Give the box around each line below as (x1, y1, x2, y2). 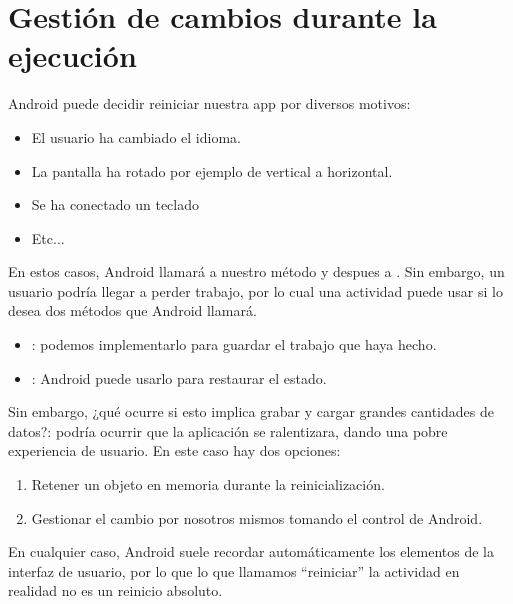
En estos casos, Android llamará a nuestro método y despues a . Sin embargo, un (8, 261, 505, 282)
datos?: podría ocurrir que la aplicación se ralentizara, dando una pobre (8, 420, 448, 441)
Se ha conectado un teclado (31, 194, 200, 215)
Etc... (31, 227, 65, 248)
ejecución (8, 35, 137, 76)
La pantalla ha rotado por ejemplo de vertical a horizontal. (31, 160, 393, 181)
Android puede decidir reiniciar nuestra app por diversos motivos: (8, 93, 411, 114)
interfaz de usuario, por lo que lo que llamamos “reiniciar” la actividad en (8, 560, 460, 581)
